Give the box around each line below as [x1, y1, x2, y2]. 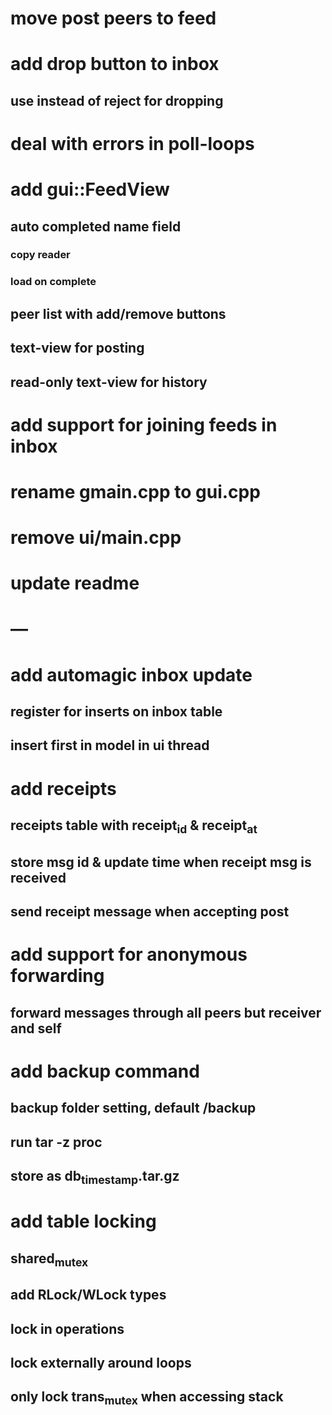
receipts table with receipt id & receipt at [10, 817, 258, 837]
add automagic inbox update [10, 663, 253, 686]
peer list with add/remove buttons [10, 305, 227, 322]
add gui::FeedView [10, 178, 170, 201]
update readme [10, 572, 140, 595]
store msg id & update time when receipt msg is [10, 853, 312, 871]
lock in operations [10, 1320, 125, 1337]
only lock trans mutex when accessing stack [10, 1388, 284, 1408]
